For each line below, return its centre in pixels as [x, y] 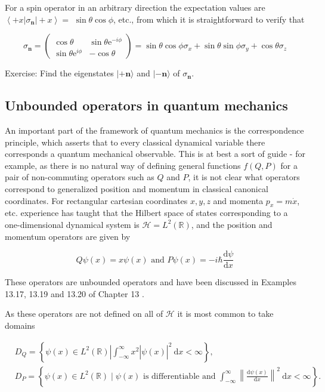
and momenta [238, 200]
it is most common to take [225, 314]
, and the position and [232, 224]
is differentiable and [179, 376]
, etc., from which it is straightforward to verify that [209, 19]
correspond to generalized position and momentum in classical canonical [137, 188]
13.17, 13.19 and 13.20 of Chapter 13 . [75, 293]
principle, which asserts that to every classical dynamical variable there [135, 142]
